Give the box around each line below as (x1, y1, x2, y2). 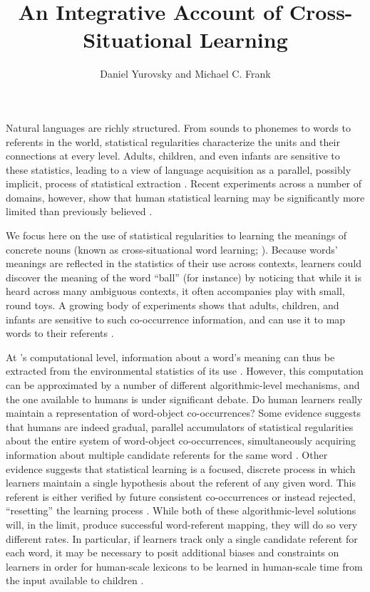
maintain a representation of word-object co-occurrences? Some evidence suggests (6, 405, 361, 420)
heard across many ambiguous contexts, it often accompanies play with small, (6, 284, 345, 298)
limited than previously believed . (6, 204, 153, 219)
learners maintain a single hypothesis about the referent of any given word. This (6, 475, 356, 490)
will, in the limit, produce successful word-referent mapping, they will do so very (6, 516, 358, 531)
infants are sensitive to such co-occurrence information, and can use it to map (6, 311, 346, 326)
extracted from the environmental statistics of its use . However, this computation (6, 363, 364, 378)
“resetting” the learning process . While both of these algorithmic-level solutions (6, 503, 356, 518)
